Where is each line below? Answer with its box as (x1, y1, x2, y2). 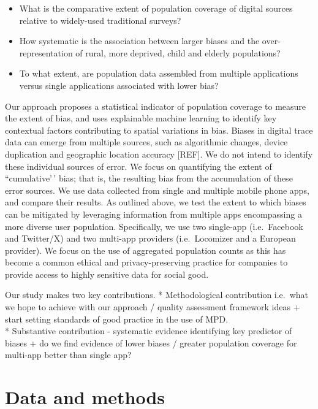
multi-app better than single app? (5, 348, 132, 361)
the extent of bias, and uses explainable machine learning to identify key (5, 112, 277, 124)
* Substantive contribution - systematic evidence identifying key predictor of (5, 324, 292, 337)
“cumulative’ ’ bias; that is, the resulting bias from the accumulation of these (5, 172, 293, 185)
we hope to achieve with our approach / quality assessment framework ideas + (5, 300, 300, 313)
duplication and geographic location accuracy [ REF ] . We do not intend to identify (5, 147, 313, 160)
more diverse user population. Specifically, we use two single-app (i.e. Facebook (5, 220, 303, 232)
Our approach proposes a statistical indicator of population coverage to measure (5, 99, 306, 112)
